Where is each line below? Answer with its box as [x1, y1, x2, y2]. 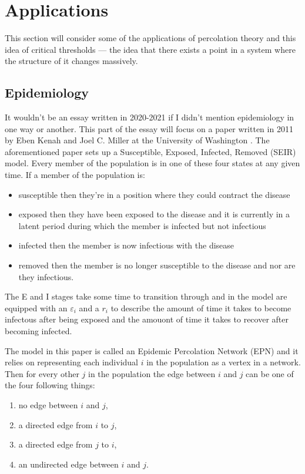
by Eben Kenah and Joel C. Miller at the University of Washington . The [5, 134, 270, 146]
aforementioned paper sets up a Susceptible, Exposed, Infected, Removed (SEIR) [5, 145, 296, 157]
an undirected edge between [18, 458, 119, 470]
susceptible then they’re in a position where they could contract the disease [18, 188, 290, 200]
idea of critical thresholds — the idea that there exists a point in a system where [5, 43, 296, 55]
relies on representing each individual [5, 356, 139, 368]
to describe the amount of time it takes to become [110, 301, 291, 314]
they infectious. [18, 270, 74, 283]
